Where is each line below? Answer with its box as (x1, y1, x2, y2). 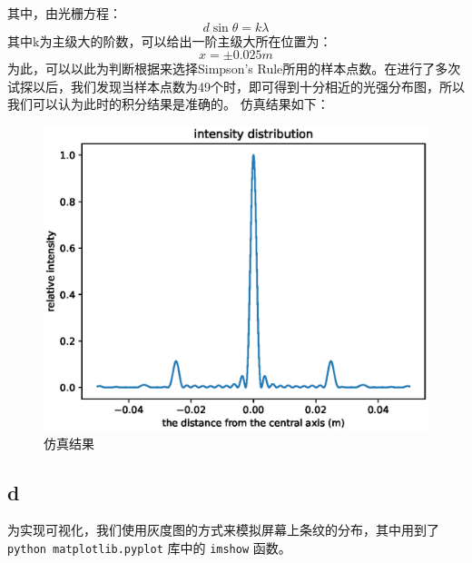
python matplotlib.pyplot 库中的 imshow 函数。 (7, 538, 291, 557)
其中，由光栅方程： (7, 4, 122, 22)
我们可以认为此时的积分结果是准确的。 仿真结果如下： (7, 94, 329, 114)
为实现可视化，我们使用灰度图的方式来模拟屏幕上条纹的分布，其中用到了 (7, 520, 439, 539)
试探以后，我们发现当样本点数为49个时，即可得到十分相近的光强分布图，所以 (7, 76, 465, 95)
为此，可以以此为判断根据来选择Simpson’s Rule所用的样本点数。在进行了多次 (7, 59, 461, 78)
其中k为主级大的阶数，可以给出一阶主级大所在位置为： (7, 31, 332, 50)
